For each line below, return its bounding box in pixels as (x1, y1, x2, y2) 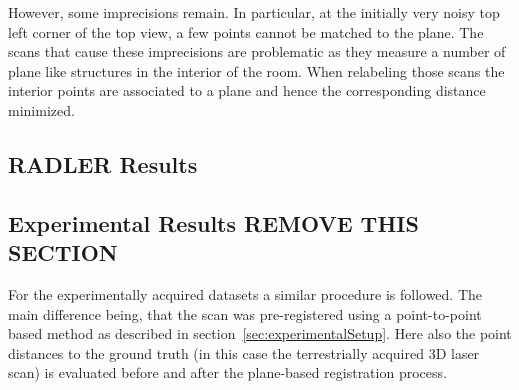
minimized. (8, 99, 75, 120)
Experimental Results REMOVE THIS (8, 207, 419, 238)
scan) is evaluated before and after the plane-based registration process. (8, 362, 447, 383)
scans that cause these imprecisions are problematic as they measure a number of (8, 41, 506, 62)
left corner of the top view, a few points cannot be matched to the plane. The (8, 21, 484, 42)
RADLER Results (8, 148, 198, 179)
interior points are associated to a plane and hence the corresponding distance (8, 80, 486, 101)
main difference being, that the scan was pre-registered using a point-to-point (8, 303, 482, 324)
